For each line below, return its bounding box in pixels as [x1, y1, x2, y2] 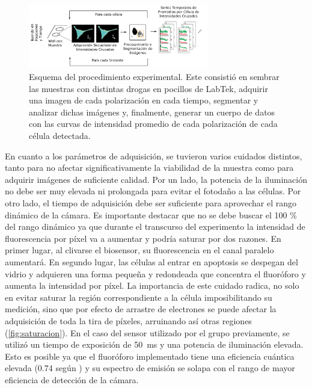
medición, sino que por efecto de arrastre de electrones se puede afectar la [5, 303, 277, 315]
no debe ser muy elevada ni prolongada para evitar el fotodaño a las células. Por [5, 185, 301, 197]
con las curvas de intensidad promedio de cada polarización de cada [29, 117, 278, 130]
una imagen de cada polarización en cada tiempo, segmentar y [29, 94, 258, 106]
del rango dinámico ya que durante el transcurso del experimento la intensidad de [5, 220, 305, 233]
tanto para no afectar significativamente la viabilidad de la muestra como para [5, 161, 294, 174]
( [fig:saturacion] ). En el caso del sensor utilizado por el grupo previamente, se [5, 326, 290, 339]
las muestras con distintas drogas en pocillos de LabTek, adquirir [29, 82, 268, 94]
